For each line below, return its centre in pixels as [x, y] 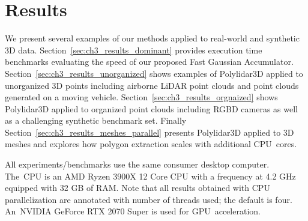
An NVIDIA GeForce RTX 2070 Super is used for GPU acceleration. [133, 211]
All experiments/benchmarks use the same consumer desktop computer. [137, 164]
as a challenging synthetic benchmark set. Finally [96, 120]
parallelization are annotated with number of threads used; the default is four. [149, 199]
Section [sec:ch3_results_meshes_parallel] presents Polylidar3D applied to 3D [149, 132]
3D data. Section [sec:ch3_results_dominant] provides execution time [134, 50]
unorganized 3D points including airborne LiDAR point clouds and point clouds [152, 85]
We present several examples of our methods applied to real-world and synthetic [152, 38]
